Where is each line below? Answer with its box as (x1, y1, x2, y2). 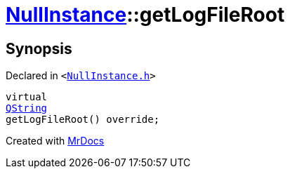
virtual (6, 91, 48, 103)
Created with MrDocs (6, 135, 105, 147)
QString (6, 102, 48, 114)
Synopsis (6, 39, 72, 58)
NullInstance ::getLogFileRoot (6, 3, 285, 27)
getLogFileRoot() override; (6, 114, 160, 126)
